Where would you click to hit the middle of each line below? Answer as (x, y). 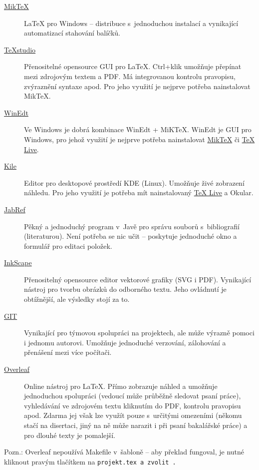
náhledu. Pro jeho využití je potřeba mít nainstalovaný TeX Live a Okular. (139, 192)
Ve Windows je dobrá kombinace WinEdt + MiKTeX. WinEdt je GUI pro (138, 129)
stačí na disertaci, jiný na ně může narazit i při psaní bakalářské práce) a (136, 425)
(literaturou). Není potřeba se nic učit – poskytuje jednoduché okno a (130, 236)
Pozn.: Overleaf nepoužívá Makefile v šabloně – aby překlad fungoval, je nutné (124, 452)
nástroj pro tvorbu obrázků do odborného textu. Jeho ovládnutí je (125, 289)
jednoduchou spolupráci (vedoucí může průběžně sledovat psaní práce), (132, 396)
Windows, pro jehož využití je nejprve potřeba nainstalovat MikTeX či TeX (139, 139)
